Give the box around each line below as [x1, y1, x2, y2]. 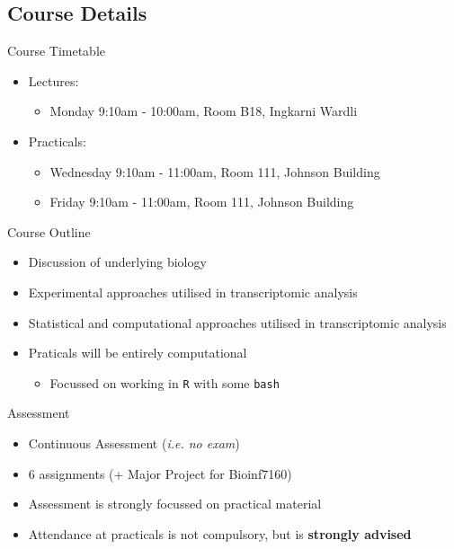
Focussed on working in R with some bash [49, 373, 280, 392]
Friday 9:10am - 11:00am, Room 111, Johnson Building [49, 192, 354, 211]
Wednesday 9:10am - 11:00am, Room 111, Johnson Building [49, 162, 380, 181]
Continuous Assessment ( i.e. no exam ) [28, 433, 240, 452]
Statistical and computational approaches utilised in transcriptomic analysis [28, 313, 447, 332]
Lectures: [28, 71, 79, 90]
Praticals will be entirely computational [28, 343, 247, 362]
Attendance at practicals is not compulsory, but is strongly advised [28, 524, 412, 543]
